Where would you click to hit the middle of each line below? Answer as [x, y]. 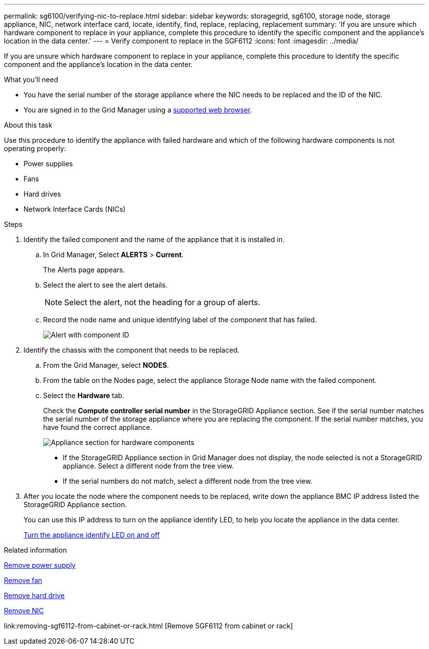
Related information [36, 550]
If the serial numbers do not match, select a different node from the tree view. [188, 481]
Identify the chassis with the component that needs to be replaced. [131, 350]
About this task [28, 125]
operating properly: [35, 148]
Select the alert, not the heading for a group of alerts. [162, 302]
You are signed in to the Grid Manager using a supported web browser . [138, 110]
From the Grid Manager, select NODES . [106, 365]
